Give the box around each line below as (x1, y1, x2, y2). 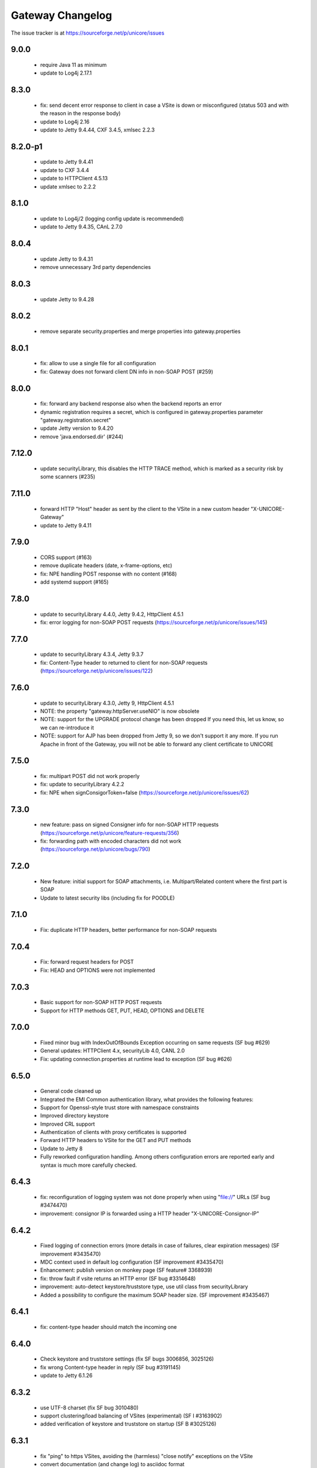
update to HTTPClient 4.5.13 (40, 175, 108, 182)
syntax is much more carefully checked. (40, 1161, 137, 1169)
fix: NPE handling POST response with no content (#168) (40, 570, 177, 577)
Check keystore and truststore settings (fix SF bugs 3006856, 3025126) (40, 1355, 214, 1362)
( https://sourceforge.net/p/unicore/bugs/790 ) (40, 846, 151, 853)
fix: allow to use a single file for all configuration (40, 360, 156, 367)
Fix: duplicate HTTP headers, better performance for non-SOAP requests (40, 926, 217, 933)
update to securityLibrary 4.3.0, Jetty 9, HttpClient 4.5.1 (40, 699, 174, 706)
